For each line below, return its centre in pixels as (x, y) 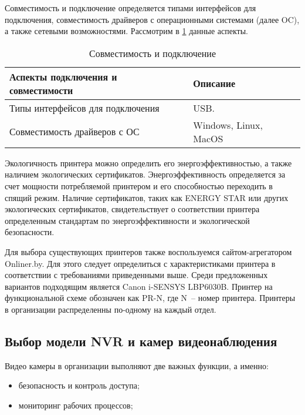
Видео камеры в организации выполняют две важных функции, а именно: (137, 365)
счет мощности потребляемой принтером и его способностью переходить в (139, 185)
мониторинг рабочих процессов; (76, 405)
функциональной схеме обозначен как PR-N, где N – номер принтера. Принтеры (150, 298)
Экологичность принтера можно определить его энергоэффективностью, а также (148, 163)
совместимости (41, 90)
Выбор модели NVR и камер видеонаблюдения (141, 341)
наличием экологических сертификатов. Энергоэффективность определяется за (145, 174)
